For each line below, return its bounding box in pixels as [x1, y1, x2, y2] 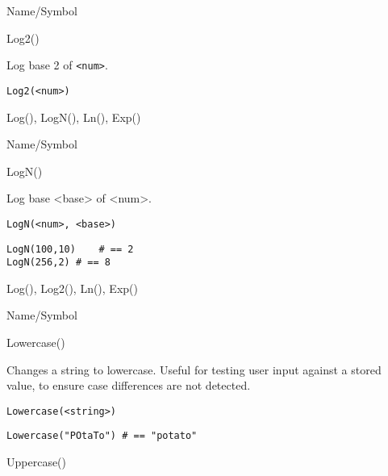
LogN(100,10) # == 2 [6, 243, 134, 255]
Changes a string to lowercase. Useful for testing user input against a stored [6, 361, 382, 378]
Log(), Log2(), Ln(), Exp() [6, 279, 138, 296]
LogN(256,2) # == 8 [6, 257, 111, 269]
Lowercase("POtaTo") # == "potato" [6, 430, 198, 442]
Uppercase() [6, 453, 67, 470]
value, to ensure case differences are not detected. [6, 377, 251, 394]
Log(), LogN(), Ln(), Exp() [6, 108, 141, 125]
